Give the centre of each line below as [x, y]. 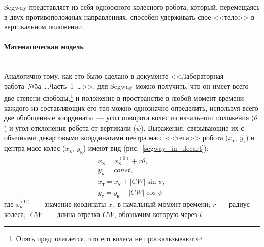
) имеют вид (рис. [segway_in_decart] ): [146, 148]
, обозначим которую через [156, 214]
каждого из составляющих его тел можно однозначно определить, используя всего [131, 107]
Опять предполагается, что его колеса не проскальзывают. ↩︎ [109, 239]
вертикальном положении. [44, 27]
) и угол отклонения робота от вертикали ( [70, 127]
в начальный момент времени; [164, 204]
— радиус [235, 204]
